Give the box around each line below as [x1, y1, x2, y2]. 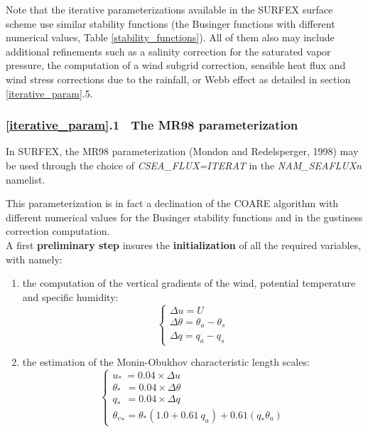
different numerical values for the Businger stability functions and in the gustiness [6, 209, 363, 224]
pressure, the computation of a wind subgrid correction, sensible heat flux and [6, 58, 346, 73]
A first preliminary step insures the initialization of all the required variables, [6, 237, 362, 252]
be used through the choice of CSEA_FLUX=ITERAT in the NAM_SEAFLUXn [6, 157, 362, 172]
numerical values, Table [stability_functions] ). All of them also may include [6, 30, 335, 45]
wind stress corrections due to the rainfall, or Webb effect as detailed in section [6, 71, 351, 86]
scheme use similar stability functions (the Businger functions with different [6, 16, 335, 31]
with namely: [6, 251, 63, 266]
